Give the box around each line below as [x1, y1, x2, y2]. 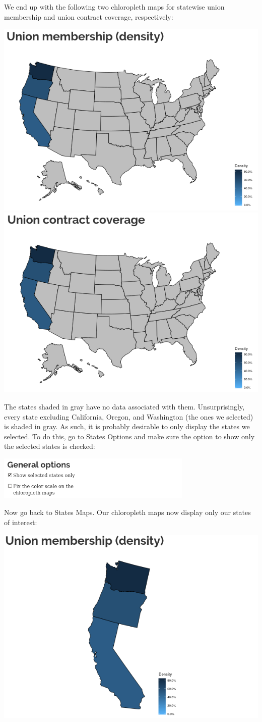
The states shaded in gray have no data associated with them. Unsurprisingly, [4, 401, 245, 412]
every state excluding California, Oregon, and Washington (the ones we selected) [4, 411, 253, 422]
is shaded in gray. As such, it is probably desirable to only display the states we [4, 421, 250, 432]
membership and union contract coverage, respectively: [4, 11, 173, 22]
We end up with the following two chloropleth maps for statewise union [4, 2, 225, 12]
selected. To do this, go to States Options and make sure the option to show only [4, 431, 255, 441]
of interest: [4, 517, 37, 528]
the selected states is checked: [4, 441, 95, 451]
